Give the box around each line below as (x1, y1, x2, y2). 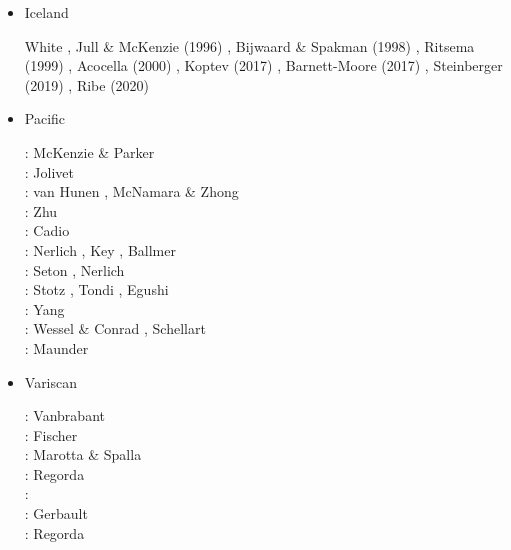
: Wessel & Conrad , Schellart (24, 318, 206, 339)
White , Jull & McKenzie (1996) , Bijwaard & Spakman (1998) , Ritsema (24, 35, 475, 56)
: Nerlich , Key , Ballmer (24, 239, 176, 260)
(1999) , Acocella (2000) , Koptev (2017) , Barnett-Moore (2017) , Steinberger (24, 55, 503, 76)
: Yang (24, 298, 65, 319)
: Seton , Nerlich (24, 259, 125, 280)
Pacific (24, 108, 66, 129)
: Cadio (24, 220, 70, 241)
